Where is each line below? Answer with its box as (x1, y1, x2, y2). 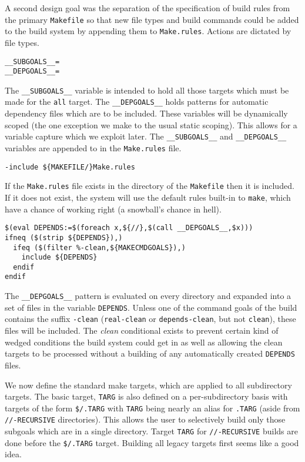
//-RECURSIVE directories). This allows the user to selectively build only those (5, 413, 286, 426)
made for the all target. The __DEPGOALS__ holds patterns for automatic (5, 95, 269, 108)
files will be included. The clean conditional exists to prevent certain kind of (5, 324, 279, 337)
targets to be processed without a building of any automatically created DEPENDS (5, 347, 295, 360)
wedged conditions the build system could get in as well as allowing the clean (5, 335, 283, 348)
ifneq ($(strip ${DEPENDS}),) (5, 233, 123, 242)
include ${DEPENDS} (21, 253, 98, 262)
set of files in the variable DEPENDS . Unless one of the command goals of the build (5, 301, 297, 313)
